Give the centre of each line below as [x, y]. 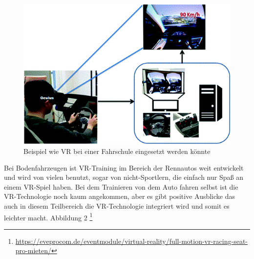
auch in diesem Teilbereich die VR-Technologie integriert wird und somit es [117, 205]
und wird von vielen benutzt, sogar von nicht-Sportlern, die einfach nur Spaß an [124, 177]
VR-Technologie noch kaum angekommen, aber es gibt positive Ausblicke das [120, 196]
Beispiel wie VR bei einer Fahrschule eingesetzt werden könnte [117, 151]
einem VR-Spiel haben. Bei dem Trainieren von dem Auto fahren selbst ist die [121, 186]
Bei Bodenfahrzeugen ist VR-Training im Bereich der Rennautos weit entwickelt [124, 167]
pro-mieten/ [33, 250]
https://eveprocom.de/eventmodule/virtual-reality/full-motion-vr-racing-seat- [132, 241]
